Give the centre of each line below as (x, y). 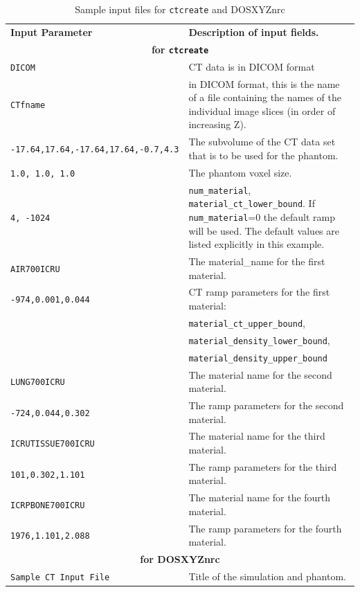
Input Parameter (52, 32)
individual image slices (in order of (262, 110)
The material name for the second (260, 374)
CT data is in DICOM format (252, 66)
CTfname (28, 105)
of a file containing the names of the (265, 97)
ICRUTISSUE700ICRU (53, 444)
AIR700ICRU (35, 269)
